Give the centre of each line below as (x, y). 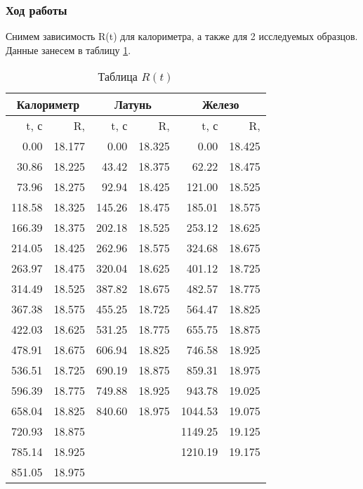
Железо (221, 105)
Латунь (133, 105)
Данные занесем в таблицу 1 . (68, 50)
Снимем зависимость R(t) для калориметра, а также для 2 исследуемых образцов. (182, 36)
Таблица (118, 77)
